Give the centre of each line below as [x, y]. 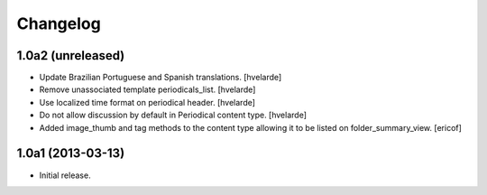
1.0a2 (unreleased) [71, 56]
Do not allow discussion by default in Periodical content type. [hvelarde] [173, 115]
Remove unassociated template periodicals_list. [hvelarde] [147, 89]
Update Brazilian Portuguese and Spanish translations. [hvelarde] [161, 78]
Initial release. [65, 175]
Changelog [59, 23]
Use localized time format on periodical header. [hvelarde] [147, 102]
